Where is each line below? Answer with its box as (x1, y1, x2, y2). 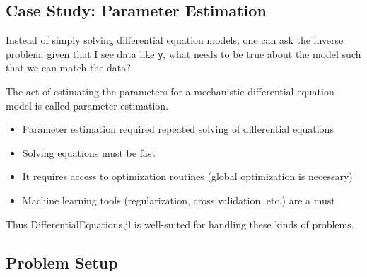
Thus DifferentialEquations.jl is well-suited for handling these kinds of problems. (6, 216, 354, 231)
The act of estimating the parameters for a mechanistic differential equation (6, 84, 334, 99)
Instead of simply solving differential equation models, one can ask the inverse (6, 33, 344, 47)
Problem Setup (6, 251, 118, 273)
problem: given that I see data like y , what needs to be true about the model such (6, 46, 361, 61)
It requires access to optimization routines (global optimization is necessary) (22, 169, 353, 184)
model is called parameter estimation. (6, 98, 169, 112)
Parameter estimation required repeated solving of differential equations (22, 122, 334, 136)
